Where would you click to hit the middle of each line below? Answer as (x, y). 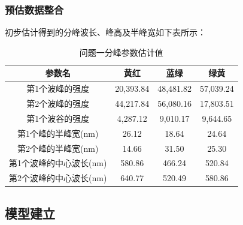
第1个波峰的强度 (58, 88)
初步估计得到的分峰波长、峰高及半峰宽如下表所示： (105, 32)
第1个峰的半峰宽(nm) (58, 133)
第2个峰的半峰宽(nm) (58, 148)
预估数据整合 (34, 9)
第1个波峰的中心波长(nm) (58, 163)
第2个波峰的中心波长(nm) (58, 178)
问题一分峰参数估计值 (121, 52)
